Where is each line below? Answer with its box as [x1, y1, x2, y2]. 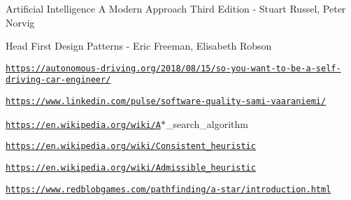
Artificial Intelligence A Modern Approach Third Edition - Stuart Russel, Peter [6, 1, 346, 15]
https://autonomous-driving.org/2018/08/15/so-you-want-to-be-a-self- [6, 63, 341, 73]
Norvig [6, 15, 35, 29]
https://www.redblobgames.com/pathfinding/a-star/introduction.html [6, 184, 331, 194]
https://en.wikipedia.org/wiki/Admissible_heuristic [6, 163, 256, 173]
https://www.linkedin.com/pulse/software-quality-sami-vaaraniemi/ [6, 97, 327, 107]
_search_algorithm [165, 116, 248, 131]
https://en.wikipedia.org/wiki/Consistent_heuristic [6, 141, 256, 152]
